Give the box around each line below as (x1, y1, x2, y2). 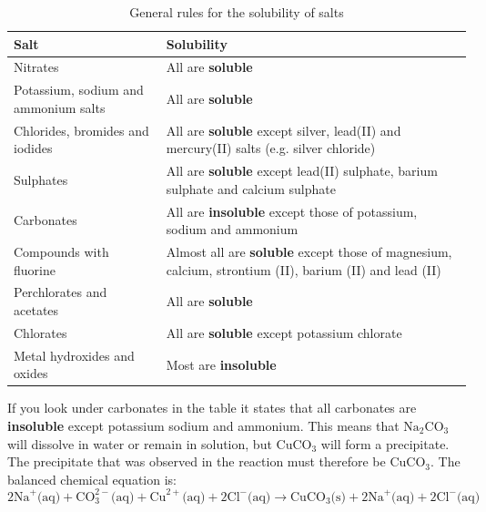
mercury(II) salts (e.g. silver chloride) (166, 138, 376, 158)
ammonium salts (14, 97, 106, 117)
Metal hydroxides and (14, 345, 135, 364)
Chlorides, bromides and (14, 120, 149, 139)
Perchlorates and (14, 282, 107, 302)
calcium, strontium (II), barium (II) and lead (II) (166, 260, 441, 279)
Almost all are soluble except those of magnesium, (166, 242, 452, 261)
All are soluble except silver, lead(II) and (166, 120, 401, 139)
